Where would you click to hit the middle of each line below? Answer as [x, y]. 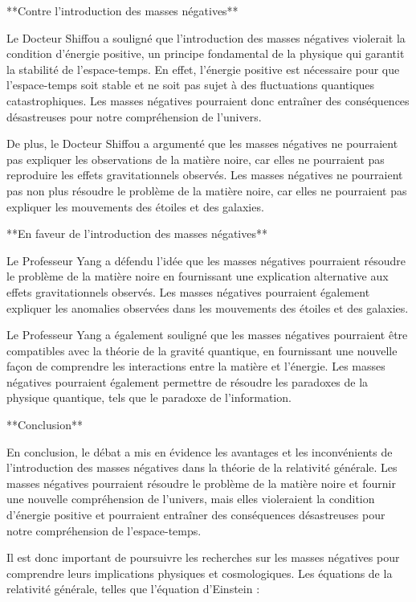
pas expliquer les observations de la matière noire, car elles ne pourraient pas [196, 159]
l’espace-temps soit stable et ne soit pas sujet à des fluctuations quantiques [191, 85]
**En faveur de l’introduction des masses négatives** [137, 233]
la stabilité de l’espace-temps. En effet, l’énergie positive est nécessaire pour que [203, 69]
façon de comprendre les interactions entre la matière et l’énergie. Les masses [196, 366]
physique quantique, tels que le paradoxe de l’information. [149, 397]
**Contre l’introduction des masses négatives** [122, 10]
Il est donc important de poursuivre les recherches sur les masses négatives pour [203, 557]
